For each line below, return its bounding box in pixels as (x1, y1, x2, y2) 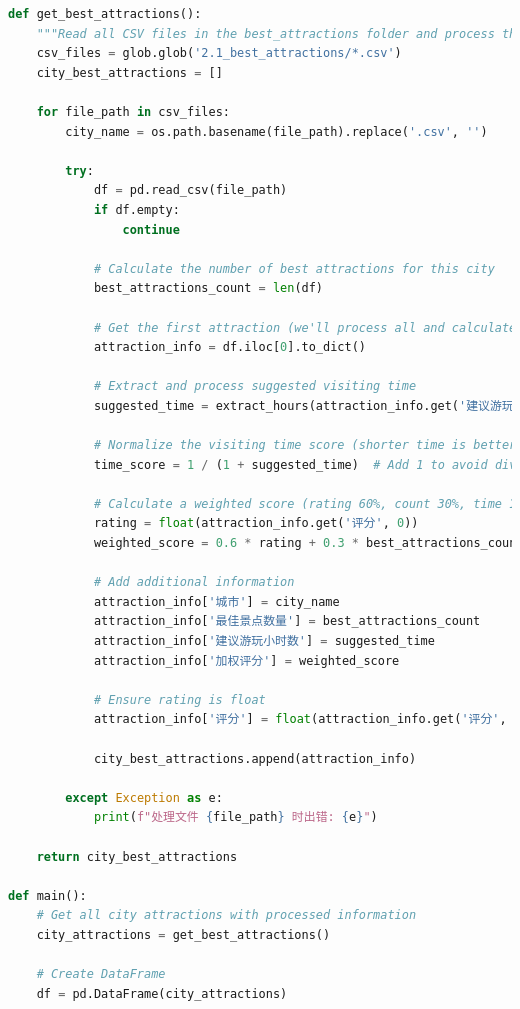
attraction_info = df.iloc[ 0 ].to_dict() (93, 340, 366, 355)
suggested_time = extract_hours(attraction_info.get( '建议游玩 (93, 398, 514, 413)
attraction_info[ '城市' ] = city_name (93, 594, 340, 609)
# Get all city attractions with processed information (36, 908, 417, 923)
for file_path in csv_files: (36, 104, 230, 119)
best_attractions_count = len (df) (93, 281, 324, 296)
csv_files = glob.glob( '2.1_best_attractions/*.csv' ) (36, 46, 402, 61)
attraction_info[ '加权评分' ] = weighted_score (93, 653, 400, 668)
